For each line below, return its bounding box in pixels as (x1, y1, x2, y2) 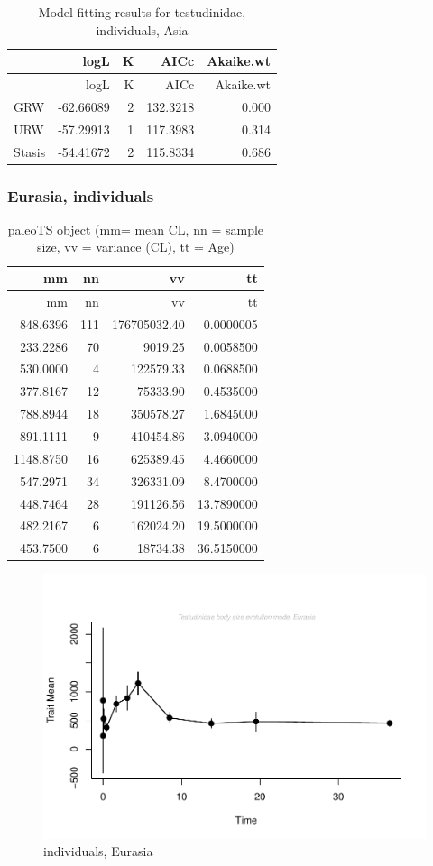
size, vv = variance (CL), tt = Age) (36, 237, 235, 256)
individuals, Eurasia (43, 842, 153, 861)
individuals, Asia (96, 20, 189, 39)
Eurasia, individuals (7, 184, 154, 207)
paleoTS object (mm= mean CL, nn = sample (7, 219, 264, 238)
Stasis (14, 142, 46, 161)
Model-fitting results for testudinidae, (38, 3, 246, 21)
